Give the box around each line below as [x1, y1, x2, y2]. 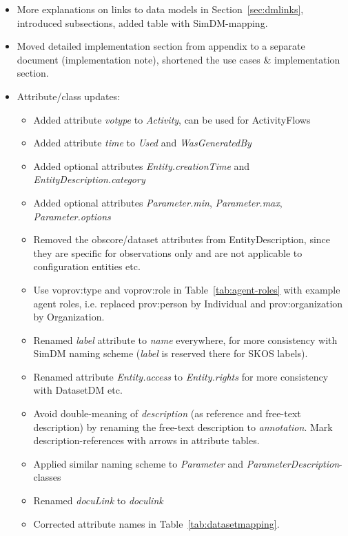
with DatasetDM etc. [33, 383, 123, 397]
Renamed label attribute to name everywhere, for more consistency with [33, 332, 338, 347]
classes [33, 470, 61, 484]
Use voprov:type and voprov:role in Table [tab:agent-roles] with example [33, 282, 340, 296]
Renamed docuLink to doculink [33, 493, 163, 508]
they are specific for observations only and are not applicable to [33, 245, 303, 260]
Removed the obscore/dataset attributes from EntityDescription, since [33, 232, 331, 247]
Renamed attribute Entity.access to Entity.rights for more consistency [33, 369, 329, 383]
